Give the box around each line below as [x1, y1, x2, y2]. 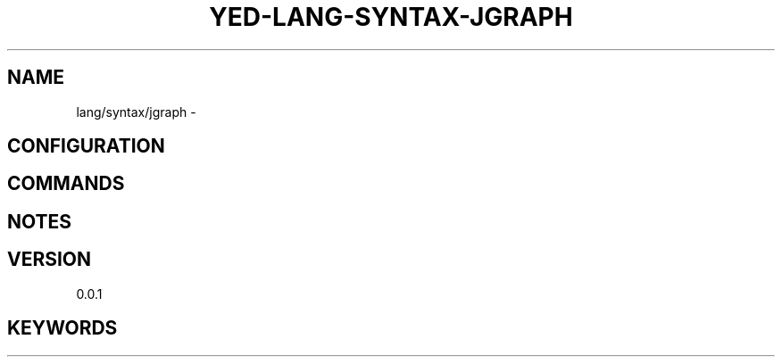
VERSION [7, 248, 92, 271]
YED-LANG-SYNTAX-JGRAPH [209, 2, 573, 32]
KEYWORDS [7, 317, 118, 340]
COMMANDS [7, 172, 125, 195]
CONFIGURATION [7, 135, 165, 158]
